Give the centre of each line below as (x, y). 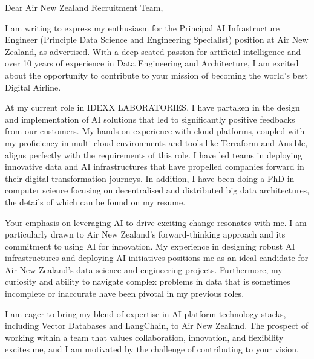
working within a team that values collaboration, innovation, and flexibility (144, 337)
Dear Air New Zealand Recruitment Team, (84, 7)
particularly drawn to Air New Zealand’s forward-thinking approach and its (145, 234)
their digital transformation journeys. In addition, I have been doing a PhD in (150, 178)
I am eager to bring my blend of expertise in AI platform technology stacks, (146, 313)
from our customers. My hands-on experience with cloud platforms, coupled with (155, 131)
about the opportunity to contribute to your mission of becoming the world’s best (157, 75)
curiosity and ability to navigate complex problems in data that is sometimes (148, 281)
